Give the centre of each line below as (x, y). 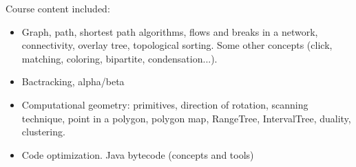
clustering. (43, 132)
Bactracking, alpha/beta (73, 81)
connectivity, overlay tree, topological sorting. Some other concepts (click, (177, 45)
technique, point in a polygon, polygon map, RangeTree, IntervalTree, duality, (186, 118)
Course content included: (58, 8)
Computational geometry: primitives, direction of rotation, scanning (165, 104)
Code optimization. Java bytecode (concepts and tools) (138, 154)
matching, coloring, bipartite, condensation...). (119, 58)
